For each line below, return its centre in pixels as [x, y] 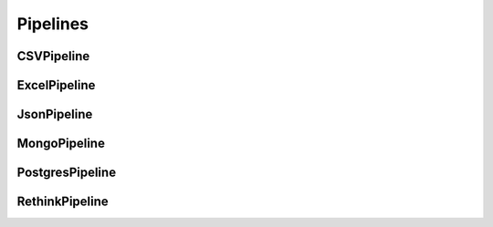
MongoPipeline [61, 144]
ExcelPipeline [56, 85]
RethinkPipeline [63, 202]
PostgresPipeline [67, 173]
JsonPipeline [55, 114]
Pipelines [53, 24]
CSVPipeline [53, 56]
